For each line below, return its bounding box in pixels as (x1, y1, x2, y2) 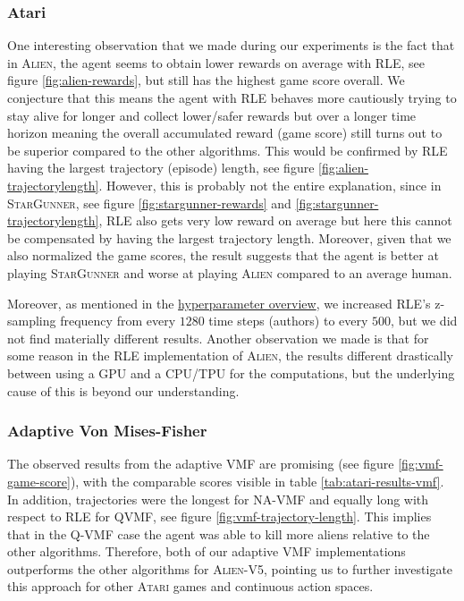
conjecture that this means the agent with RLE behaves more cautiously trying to (7, 89, 457, 106)
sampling (7, 311, 56, 330)
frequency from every (60, 311, 176, 330)
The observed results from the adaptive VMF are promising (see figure (7, 454, 394, 473)
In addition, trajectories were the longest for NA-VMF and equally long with (7, 489, 429, 508)
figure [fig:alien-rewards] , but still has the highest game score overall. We (7, 71, 405, 89)
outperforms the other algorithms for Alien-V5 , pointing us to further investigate (7, 559, 453, 578)
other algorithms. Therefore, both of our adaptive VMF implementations (7, 542, 406, 561)
